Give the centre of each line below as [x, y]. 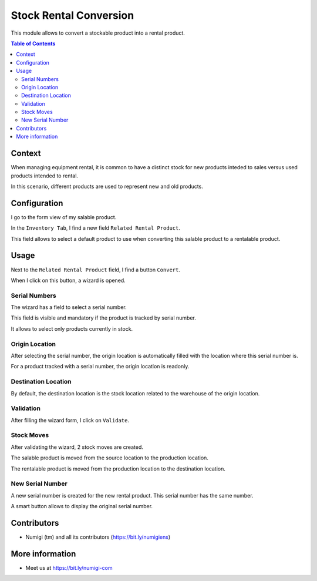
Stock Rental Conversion [72, 15]
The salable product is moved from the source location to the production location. [109, 458]
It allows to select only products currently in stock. [72, 328]
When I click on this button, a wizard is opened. [68, 280]
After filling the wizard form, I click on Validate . [70, 420]
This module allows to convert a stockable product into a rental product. [98, 33]
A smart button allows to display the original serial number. [82, 506]
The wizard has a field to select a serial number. [69, 307]
